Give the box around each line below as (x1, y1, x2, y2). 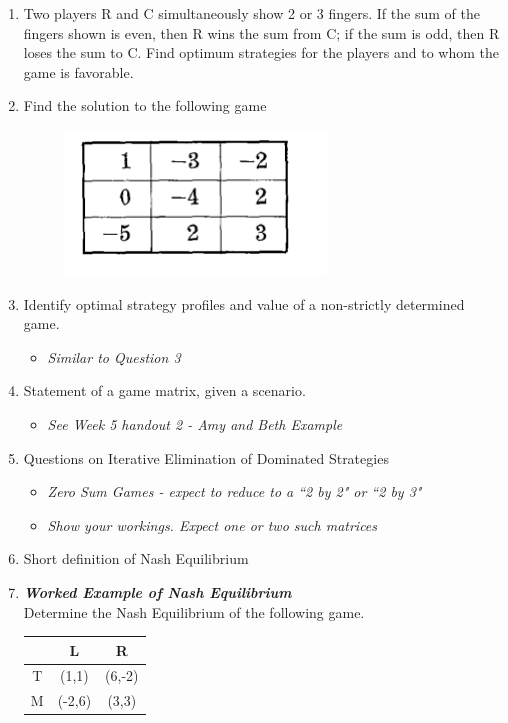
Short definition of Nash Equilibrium (23, 548, 249, 569)
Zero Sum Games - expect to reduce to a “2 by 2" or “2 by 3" (47, 481, 422, 502)
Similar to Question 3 (47, 346, 181, 367)
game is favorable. (23, 61, 134, 82)
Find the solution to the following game (23, 95, 267, 116)
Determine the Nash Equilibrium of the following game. (23, 601, 365, 622)
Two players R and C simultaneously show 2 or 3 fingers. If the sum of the (23, 3, 480, 23)
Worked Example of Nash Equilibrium (23, 581, 292, 602)
